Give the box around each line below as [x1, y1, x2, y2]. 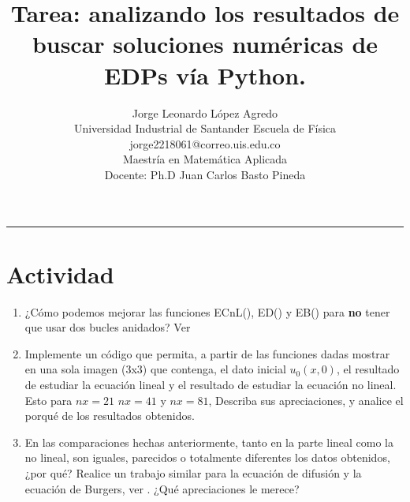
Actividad [6, 257, 114, 290]
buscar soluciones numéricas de [32, 28, 378, 60]
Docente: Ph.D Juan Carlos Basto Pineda [104, 166, 306, 182]
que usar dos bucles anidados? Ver [24, 319, 191, 335]
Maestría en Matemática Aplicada [122, 151, 288, 167]
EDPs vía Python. [104, 58, 306, 91]
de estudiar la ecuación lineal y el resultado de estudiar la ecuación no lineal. [24, 376, 397, 392]
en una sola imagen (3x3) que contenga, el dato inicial [24, 361, 286, 377]
